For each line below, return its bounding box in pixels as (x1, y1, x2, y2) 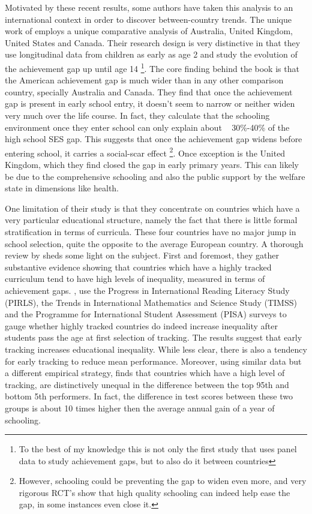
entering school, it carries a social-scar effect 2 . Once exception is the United (5, 145, 286, 159)
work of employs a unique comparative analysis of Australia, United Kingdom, (5, 25, 293, 37)
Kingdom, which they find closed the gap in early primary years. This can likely (5, 158, 299, 171)
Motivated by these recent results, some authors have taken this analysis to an (5, 1, 293, 13)
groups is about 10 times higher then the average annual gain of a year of (5, 401, 275, 414)
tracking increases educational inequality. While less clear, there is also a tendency (5, 342, 307, 355)
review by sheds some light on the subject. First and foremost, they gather (5, 249, 279, 261)
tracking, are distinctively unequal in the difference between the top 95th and (5, 378, 289, 390)
